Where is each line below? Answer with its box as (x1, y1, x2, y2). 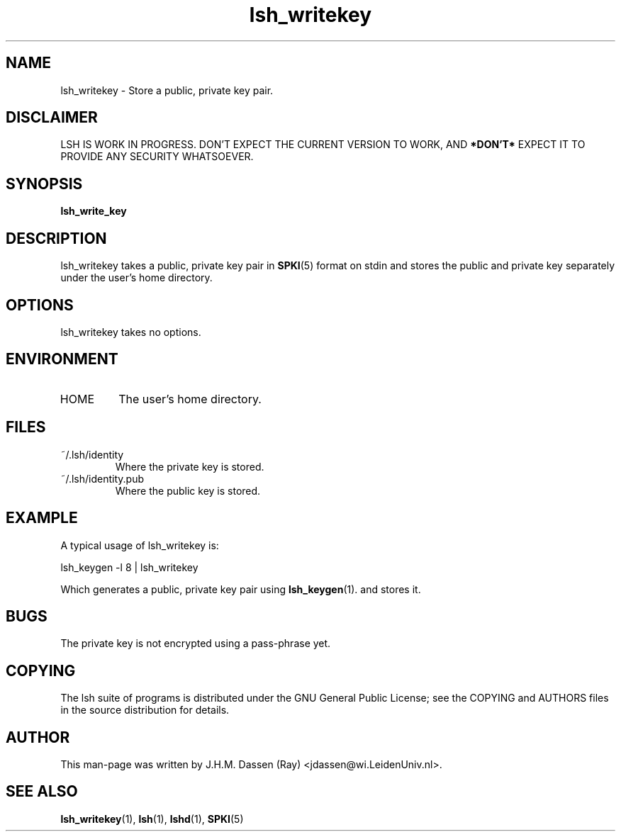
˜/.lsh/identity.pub (60, 472, 145, 485)
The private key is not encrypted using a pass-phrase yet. (60, 637, 331, 650)
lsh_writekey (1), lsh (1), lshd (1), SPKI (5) (60, 812, 244, 825)
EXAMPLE (6, 509, 78, 527)
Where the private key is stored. (115, 460, 264, 473)
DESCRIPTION (6, 229, 107, 247)
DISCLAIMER (6, 108, 98, 127)
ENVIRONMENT (6, 350, 118, 369)
